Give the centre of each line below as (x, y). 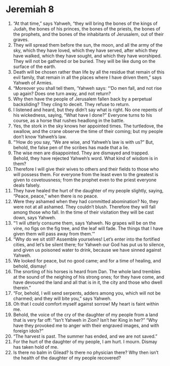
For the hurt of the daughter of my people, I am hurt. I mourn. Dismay (85, 342)
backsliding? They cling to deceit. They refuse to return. (72, 104)
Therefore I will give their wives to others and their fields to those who (86, 169)
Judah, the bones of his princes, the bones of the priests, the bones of (87, 28)
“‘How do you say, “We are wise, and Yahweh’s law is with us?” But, (83, 142)
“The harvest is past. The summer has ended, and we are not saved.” (85, 336)
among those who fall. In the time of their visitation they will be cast (83, 212)
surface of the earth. (34, 66)
